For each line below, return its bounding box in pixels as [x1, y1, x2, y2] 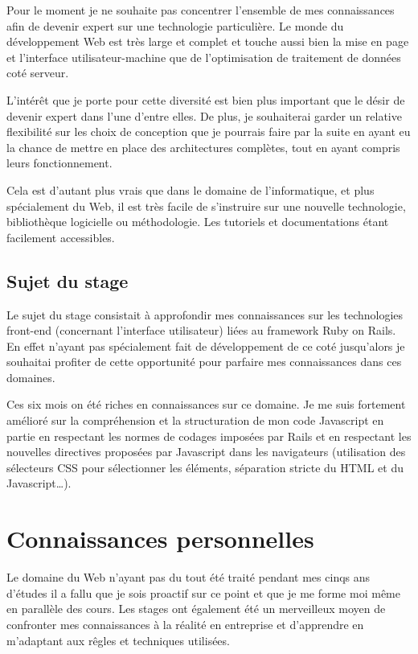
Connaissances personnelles [6, 522, 314, 555]
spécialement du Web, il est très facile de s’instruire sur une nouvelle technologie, [6, 197, 406, 214]
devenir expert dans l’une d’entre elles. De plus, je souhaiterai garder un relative [6, 107, 402, 124]
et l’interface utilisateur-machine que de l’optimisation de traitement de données [6, 48, 401, 65]
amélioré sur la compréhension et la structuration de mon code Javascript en [6, 412, 384, 429]
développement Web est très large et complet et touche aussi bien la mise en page [6, 33, 409, 50]
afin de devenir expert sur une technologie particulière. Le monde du [6, 17, 344, 34]
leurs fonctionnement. [6, 154, 113, 171]
